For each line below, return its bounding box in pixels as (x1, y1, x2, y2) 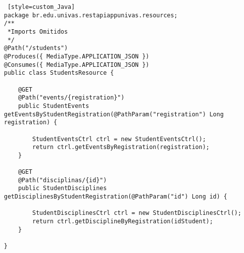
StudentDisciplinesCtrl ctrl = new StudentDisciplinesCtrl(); (32, 209, 242, 217)
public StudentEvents (18, 102, 89, 109)
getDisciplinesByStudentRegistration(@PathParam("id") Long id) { (4, 193, 228, 201)
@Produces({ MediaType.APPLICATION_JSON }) (4, 52, 149, 60)
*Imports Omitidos (7, 28, 68, 35)
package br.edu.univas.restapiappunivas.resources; (4, 11, 178, 19)
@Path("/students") (4, 45, 68, 52)
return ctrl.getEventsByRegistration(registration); (32, 144, 210, 151)
